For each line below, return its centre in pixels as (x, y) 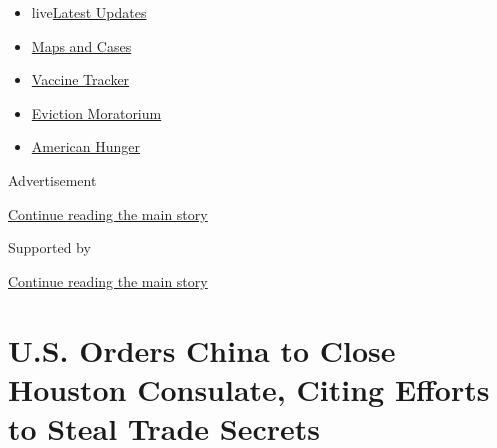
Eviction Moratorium (96, 112)
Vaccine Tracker (80, 79)
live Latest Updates (89, 12)
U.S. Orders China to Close (202, 349)
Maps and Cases (81, 45)
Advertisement (52, 179)
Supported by (49, 247)
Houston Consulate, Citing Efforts (249, 388)
